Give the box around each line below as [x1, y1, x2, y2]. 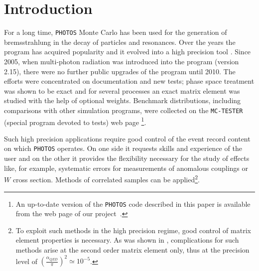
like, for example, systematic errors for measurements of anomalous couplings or [4, 162, 248, 173]
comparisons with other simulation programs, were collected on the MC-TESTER [4, 105, 243, 115]
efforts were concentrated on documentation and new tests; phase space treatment [4, 76, 255, 86]
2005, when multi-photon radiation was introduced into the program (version [4, 56, 239, 66]
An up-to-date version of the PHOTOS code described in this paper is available [15, 198, 251, 209]
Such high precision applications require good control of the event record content [4, 133, 251, 143]
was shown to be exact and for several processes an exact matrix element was [4, 85, 240, 96]
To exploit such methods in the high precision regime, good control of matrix [15, 225, 251, 235]
